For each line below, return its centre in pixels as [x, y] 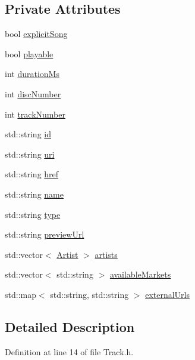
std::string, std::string [89, 294]
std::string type [33, 214]
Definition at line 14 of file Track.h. [69, 351]
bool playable [29, 53]
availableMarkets [140, 274]
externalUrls [168, 294]
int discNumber [33, 93]
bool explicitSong [36, 34]
